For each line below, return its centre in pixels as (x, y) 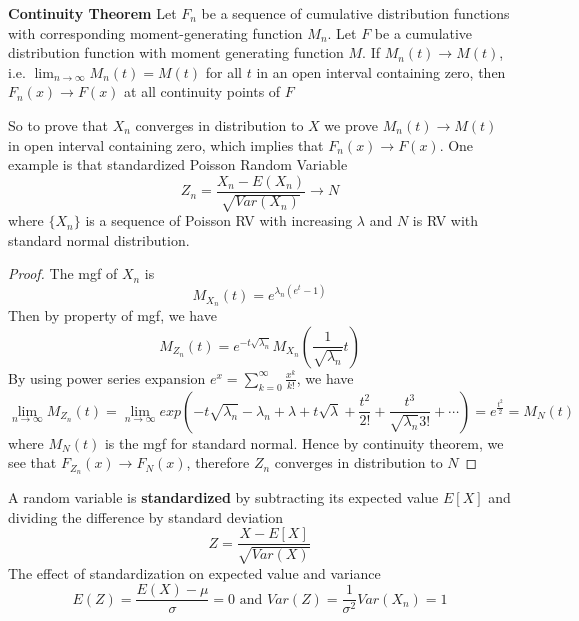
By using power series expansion (107, 377)
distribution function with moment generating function (176, 52)
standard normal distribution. (99, 239)
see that (32, 462)
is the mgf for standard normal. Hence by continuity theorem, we (304, 442)
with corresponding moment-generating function (155, 32)
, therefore (218, 462)
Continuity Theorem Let (92, 13)
